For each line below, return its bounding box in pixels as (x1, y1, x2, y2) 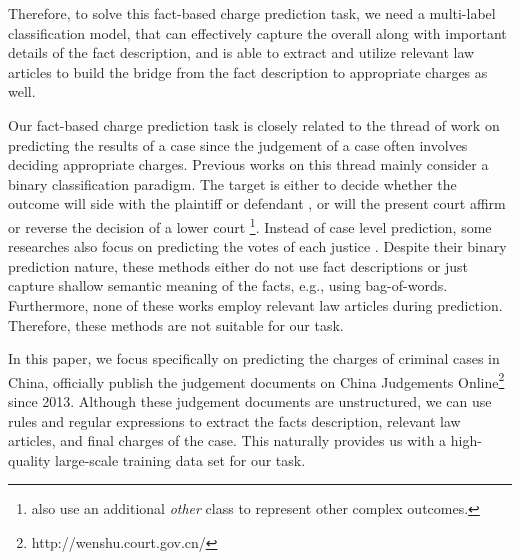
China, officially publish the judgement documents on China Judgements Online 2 (8, 368, 505, 392)
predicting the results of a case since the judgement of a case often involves (8, 134, 468, 155)
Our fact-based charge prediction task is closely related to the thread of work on (8, 114, 500, 135)
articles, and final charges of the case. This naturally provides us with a (8, 430, 447, 451)
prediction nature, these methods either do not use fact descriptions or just (8, 255, 468, 276)
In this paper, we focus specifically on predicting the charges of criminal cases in (8, 348, 500, 369)
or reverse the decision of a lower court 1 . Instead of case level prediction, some (8, 213, 492, 237)
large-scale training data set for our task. (55, 449, 306, 470)
